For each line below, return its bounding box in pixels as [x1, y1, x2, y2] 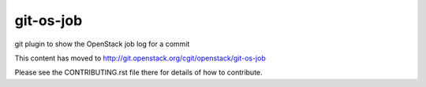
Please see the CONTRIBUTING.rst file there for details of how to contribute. [14, 67, 263, 78]
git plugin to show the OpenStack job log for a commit [14, 39, 190, 49]
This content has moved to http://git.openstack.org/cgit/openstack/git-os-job [14, 53, 266, 63]
